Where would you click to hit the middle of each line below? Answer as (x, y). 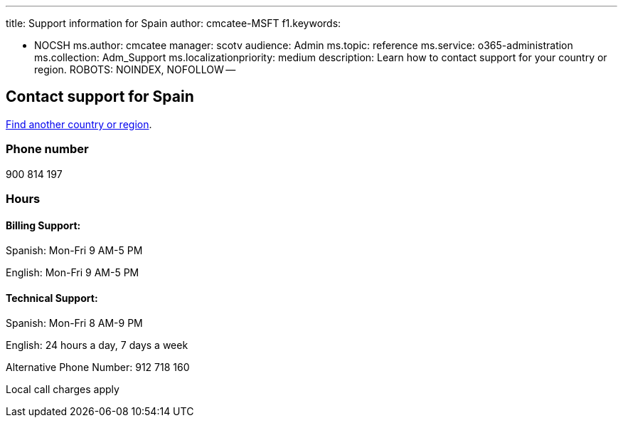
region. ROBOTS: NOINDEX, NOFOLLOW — (135, 69)
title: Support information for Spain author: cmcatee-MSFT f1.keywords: (174, 23)
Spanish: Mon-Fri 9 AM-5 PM (74, 251)
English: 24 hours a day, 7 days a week (97, 345)
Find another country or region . (79, 124)
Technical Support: (52, 298)
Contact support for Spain (100, 97)
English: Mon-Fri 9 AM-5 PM (73, 273)
